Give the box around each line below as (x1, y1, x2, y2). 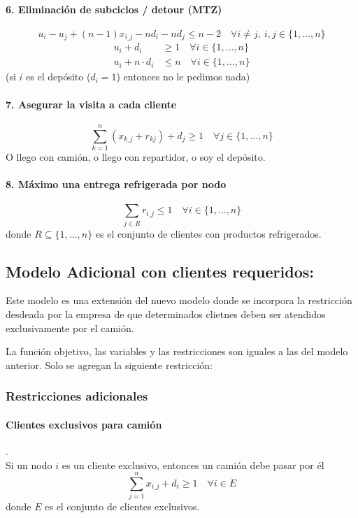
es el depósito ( (26, 69, 91, 84)
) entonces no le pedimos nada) (116, 69, 250, 84)
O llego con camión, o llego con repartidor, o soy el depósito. (6, 149, 266, 164)
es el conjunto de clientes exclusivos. (45, 499, 200, 514)
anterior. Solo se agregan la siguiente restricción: (6, 357, 213, 372)
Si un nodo (6, 457, 52, 472)
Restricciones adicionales (6, 387, 148, 405)
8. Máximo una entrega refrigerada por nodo (6, 177, 227, 192)
